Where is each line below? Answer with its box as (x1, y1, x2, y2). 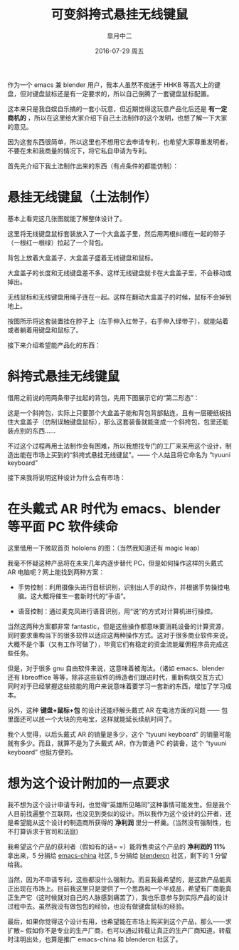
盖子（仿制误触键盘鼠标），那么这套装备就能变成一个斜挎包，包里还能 (26, 417, 229, 426)
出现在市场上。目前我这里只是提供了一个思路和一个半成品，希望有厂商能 (13, 884, 225, 892)
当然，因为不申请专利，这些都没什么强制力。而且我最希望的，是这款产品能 (7, 875, 225, 884)
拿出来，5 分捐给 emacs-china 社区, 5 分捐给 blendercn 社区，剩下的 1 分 (7, 851, 222, 859)
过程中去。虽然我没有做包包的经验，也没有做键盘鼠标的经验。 (7, 902, 188, 910)
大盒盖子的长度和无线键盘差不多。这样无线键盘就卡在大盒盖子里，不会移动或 (7, 268, 232, 277)
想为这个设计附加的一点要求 (7, 775, 170, 792)
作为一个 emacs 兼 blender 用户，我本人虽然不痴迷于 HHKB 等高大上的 (7, 80, 215, 89)
